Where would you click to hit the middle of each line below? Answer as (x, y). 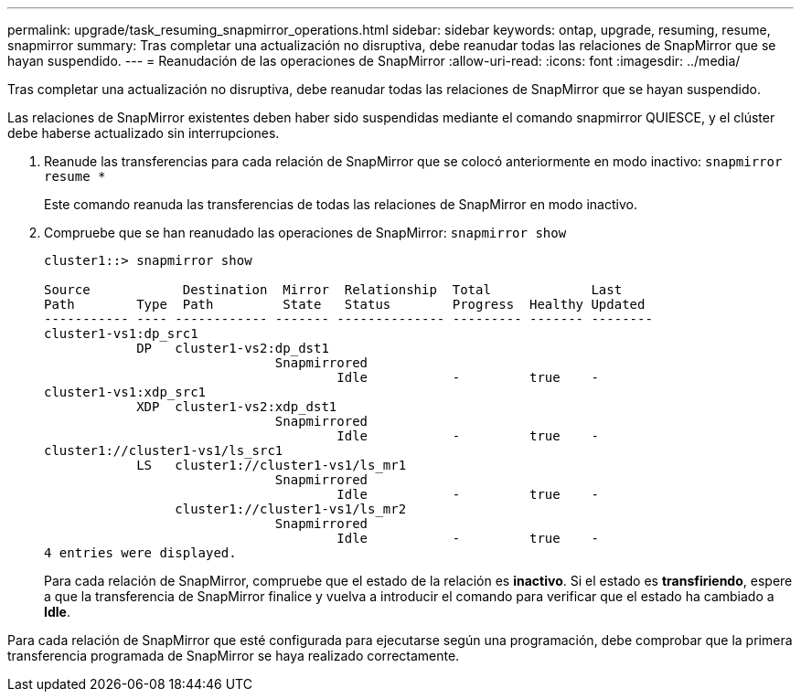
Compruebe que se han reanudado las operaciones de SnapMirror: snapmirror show (305, 233)
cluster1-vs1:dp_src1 (121, 334)
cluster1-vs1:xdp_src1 (125, 392)
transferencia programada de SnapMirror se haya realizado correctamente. (234, 656)
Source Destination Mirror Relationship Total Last (333, 290)
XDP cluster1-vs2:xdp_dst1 (237, 407)
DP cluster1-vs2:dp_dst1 (233, 348)
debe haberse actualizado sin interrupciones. (144, 133)
